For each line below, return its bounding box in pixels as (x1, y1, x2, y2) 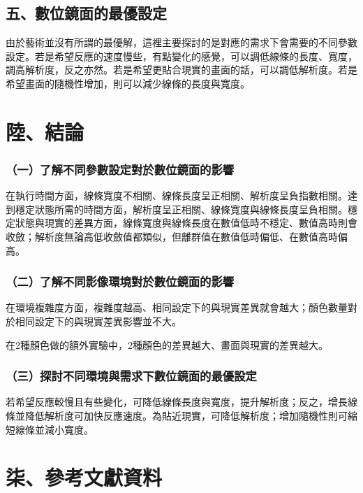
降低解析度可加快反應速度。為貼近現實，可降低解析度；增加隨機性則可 (24, 408, 348, 422)
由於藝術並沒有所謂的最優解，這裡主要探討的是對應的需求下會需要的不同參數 (6, 35, 357, 50)
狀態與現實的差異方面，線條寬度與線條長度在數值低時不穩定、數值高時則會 (15, 215, 357, 230)
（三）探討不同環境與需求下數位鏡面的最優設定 (6, 367, 257, 385)
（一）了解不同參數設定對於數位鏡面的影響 (6, 160, 235, 178)
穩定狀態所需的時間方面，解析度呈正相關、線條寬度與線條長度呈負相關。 (15, 201, 348, 216)
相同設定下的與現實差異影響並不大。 (15, 313, 181, 328)
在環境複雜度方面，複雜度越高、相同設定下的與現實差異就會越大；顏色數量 (6, 300, 348, 315)
